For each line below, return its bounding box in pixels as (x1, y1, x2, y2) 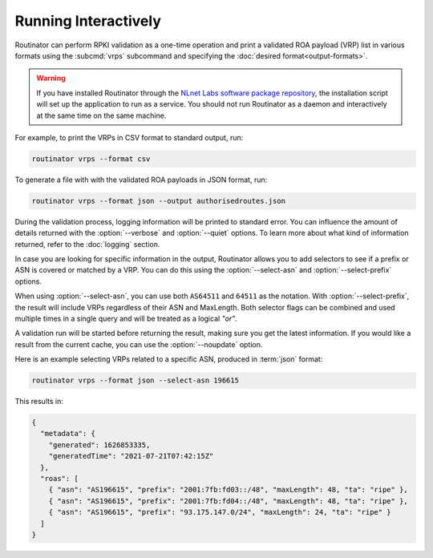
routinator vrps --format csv (31, 154, 151, 164)
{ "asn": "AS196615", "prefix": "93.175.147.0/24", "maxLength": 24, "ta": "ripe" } (48, 507, 392, 517)
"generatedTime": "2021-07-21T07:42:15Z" (48, 451, 214, 461)
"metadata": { (40, 429, 96, 439)
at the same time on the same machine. (36, 111, 167, 120)
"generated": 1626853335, (48, 440, 151, 449)
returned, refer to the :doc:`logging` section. (14, 239, 160, 249)
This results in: (14, 397, 63, 406)
